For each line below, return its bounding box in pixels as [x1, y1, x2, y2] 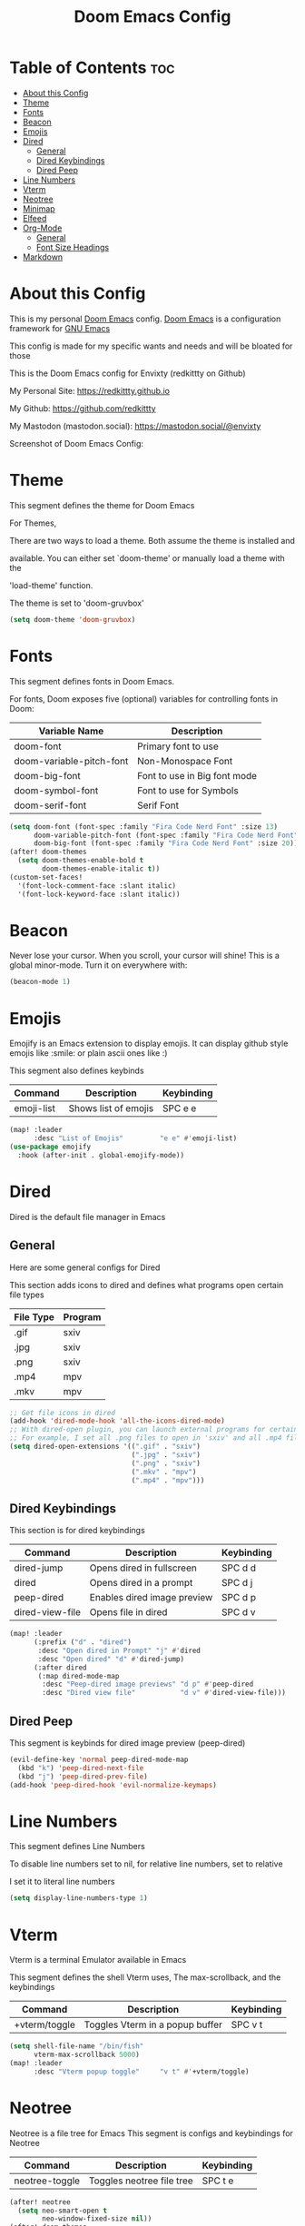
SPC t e [202, 2174, 234, 2187]
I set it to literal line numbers [9, 1876, 115, 1887]
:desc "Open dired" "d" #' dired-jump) [37, 1654, 184, 1663]
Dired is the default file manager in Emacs [9, 1211, 166, 1222]
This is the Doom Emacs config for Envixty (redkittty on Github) [9, 368, 246, 379]
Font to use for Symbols [137, 783, 239, 796]
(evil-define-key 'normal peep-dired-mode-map [9, 1755, 189, 1764]
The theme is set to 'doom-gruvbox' [9, 597, 144, 608]
